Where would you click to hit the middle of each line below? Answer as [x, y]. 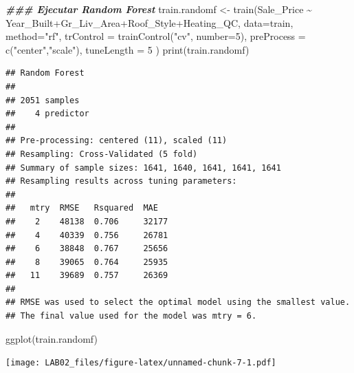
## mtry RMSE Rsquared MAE [82, 208]
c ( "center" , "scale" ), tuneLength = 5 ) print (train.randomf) [128, 49]
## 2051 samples [43, 100]
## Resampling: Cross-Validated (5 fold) [102, 154]
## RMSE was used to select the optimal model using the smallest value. [178, 302]
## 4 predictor [47, 114]
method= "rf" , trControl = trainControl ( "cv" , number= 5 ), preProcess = [156, 36]
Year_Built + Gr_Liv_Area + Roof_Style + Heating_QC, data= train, [150, 22]
